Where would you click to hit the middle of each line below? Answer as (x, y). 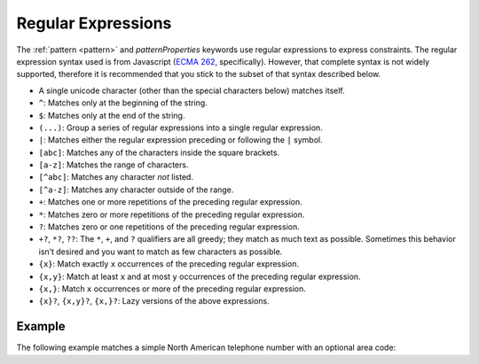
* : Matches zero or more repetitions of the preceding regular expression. (172, 214)
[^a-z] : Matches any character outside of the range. (136, 190)
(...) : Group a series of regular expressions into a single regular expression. (181, 128)
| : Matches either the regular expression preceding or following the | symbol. (181, 140)
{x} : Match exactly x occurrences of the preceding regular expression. (169, 264)
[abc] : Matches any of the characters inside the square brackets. (159, 152)
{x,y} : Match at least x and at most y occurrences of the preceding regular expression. (200, 276)
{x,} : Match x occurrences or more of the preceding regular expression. (172, 289)
